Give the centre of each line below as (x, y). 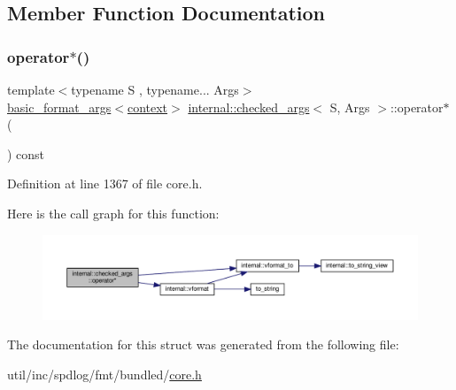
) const (26, 153)
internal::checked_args (249, 107)
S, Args (350, 107)
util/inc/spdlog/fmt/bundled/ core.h (104, 374)
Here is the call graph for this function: (113, 213)
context (147, 107)
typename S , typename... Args (155, 89)
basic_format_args (59, 107)
